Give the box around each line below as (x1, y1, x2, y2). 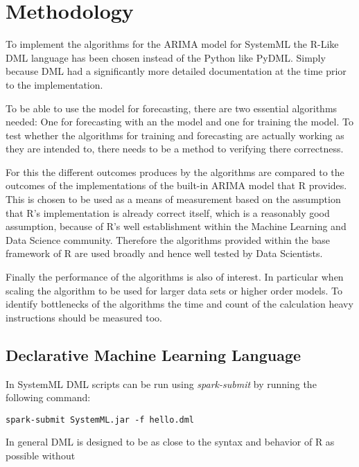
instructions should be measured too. (6, 310, 162, 324)
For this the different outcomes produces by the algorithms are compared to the (6, 164, 344, 179)
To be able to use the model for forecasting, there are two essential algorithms (6, 100, 338, 115)
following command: (6, 390, 91, 405)
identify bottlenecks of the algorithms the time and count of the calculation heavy (6, 297, 353, 311)
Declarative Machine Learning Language (6, 344, 301, 365)
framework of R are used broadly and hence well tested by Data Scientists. (6, 246, 323, 261)
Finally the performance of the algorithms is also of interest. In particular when (6, 270, 344, 284)
